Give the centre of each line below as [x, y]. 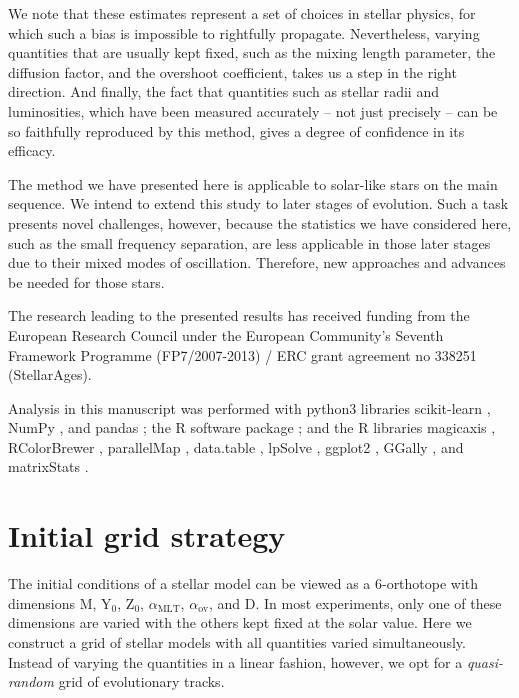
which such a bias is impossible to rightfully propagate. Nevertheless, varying [244, 32]
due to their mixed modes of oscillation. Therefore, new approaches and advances [257, 262]
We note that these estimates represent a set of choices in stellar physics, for [242, 13]
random [31, 681]
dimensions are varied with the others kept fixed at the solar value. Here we [240, 622]
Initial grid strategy [147, 535]
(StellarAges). [50, 374]
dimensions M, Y [60, 602]
